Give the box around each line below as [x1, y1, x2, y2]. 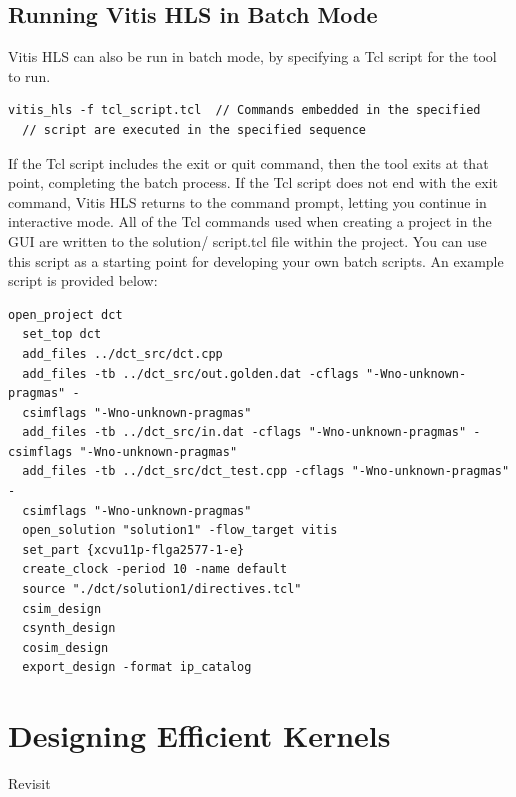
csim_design [22, 601, 102, 616]
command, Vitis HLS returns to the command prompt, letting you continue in [8, 191, 487, 212]
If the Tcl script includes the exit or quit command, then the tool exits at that [8, 152, 489, 173]
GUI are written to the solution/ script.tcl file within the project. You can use [8, 230, 487, 251]
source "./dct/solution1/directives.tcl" [22, 582, 302, 597]
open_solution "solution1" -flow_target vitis [22, 523, 338, 538]
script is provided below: [8, 270, 158, 291]
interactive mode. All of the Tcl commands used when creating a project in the [8, 211, 492, 232]
